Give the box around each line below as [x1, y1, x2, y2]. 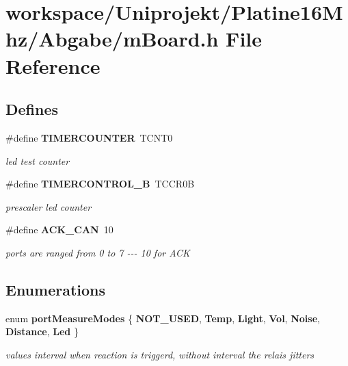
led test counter [5, 153, 70, 168]
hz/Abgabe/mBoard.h [5, 25, 219, 53]
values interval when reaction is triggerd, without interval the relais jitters [5, 347, 314, 361]
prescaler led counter [5, 199, 92, 213]
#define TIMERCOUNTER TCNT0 [5, 130, 173, 144]
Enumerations [5, 278, 106, 300]
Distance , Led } [5, 324, 79, 339]
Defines [5, 99, 59, 120]
